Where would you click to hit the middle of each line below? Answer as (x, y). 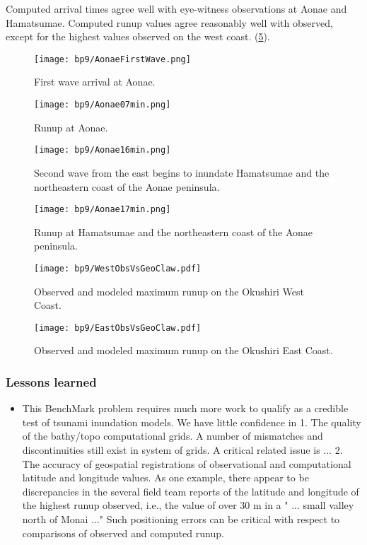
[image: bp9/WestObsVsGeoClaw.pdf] (118, 268)
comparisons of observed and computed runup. (123, 533)
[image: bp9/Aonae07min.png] (103, 105)
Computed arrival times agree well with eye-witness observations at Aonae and (176, 8)
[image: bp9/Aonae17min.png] (103, 210)
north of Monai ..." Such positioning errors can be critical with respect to (181, 519)
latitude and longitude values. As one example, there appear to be (165, 477)
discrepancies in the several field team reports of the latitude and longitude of (191, 491)
